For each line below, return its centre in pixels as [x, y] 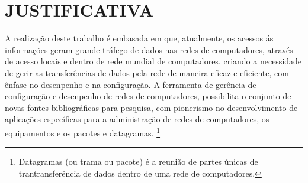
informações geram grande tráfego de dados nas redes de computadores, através [149, 49]
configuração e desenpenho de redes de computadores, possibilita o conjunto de [148, 96]
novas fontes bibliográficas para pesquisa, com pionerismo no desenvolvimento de [151, 107]
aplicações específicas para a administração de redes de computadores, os [137, 119]
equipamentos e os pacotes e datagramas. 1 [83, 132]
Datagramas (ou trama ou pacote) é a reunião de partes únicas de [138, 161]
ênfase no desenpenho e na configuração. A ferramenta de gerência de [131, 84]
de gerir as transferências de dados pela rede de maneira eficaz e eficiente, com [147, 72]
